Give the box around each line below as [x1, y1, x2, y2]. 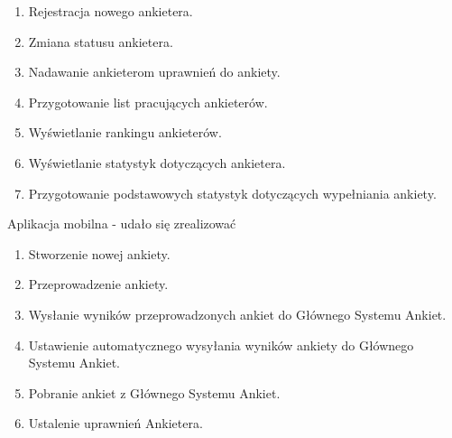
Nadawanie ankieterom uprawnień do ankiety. [28, 62, 281, 81]
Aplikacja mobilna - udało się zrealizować [7, 214, 236, 233]
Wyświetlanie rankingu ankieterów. [28, 123, 222, 142]
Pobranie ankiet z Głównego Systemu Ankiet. [28, 383, 281, 402]
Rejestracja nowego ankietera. [28, 2, 193, 20]
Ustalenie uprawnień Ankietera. [28, 414, 203, 433]
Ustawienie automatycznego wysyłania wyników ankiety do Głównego [28, 335, 414, 354]
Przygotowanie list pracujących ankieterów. [28, 92, 268, 111]
